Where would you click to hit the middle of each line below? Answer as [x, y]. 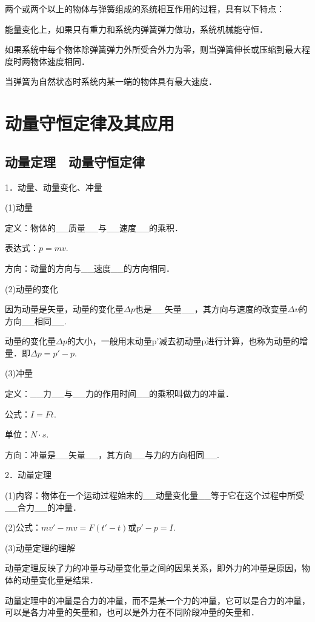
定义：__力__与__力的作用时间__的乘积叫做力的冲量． [119, 394]
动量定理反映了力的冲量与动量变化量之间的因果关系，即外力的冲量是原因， [153, 568]
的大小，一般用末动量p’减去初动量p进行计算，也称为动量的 [183, 341]
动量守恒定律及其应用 [90, 123]
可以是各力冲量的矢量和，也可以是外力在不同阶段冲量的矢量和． [132, 612]
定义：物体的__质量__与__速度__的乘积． [94, 227]
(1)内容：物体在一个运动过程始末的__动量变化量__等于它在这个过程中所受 [154, 495]
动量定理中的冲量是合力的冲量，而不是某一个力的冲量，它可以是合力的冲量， [157, 600]
